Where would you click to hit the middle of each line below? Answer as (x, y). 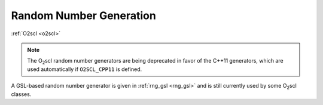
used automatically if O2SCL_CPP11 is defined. (85, 69)
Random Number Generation (84, 16)
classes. (21, 94)
